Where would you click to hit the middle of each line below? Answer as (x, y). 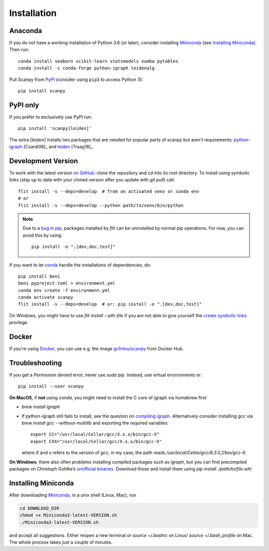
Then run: (19, 49)
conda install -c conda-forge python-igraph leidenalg (86, 68)
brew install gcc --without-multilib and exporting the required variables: (95, 423)
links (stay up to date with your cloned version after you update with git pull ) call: (92, 180)
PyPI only (24, 105)
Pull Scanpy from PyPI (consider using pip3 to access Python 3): (76, 79)
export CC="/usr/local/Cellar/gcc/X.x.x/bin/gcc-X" (95, 434)
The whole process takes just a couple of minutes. (61, 543)
